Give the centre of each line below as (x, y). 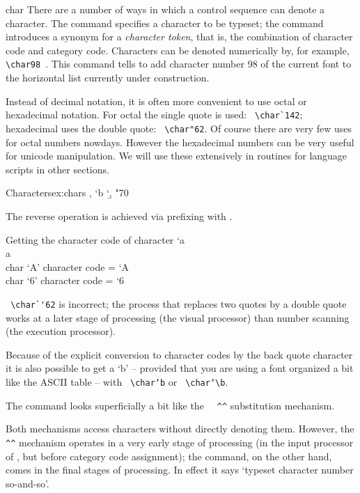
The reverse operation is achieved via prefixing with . (119, 216)
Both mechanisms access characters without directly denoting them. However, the (180, 429)
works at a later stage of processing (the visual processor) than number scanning (178, 317)
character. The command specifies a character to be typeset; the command (165, 23)
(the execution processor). (61, 331)
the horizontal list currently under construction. (108, 78)
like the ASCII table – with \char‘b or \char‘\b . (117, 381)
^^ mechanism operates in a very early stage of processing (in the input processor (180, 442)
